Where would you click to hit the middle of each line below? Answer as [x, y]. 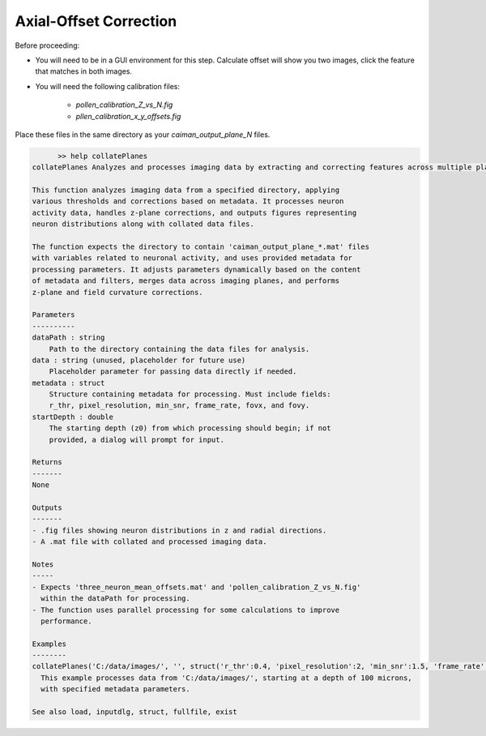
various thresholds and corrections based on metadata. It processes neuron [188, 201]
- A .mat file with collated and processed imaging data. [149, 542]
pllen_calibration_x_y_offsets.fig [128, 116]
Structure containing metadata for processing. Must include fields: [190, 394]
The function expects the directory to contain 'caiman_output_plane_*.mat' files [201, 247]
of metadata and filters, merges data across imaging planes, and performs [186, 281]
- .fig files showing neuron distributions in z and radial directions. [179, 530]
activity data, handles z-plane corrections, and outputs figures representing [194, 212]
